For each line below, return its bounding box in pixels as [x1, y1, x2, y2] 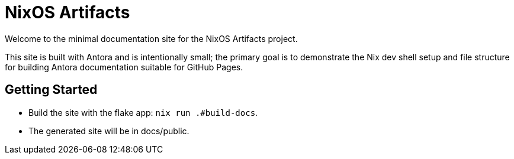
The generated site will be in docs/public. [28, 125, 189, 136]
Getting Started [5, 82, 98, 98]
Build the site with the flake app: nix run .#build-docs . [28, 107, 258, 118]
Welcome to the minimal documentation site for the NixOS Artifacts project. [5, 33, 298, 44]
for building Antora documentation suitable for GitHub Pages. [5, 61, 243, 72]
